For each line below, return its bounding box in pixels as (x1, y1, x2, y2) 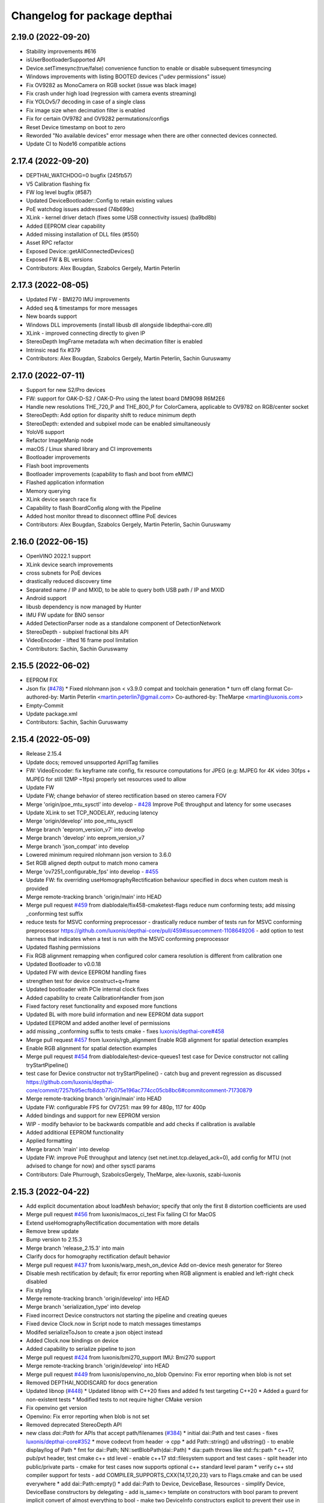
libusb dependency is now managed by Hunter (26, 603, 142, 610)
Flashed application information (26, 479, 104, 486)
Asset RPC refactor (26, 239, 74, 246)
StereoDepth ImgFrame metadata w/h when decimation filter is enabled (26, 338, 203, 345)
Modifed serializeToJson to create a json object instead (26, 1329, 163, 1336)
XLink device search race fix (26, 496, 97, 503)
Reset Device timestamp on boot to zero (26, 123, 125, 130)
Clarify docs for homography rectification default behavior (26, 1253, 170, 1260)
